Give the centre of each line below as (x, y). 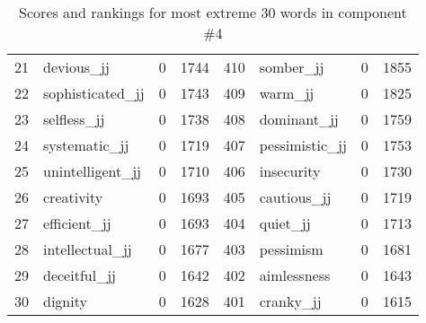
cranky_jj (290, 301)
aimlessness (295, 275)
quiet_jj (285, 223)
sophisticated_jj (94, 93)
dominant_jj (299, 119)
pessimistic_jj (303, 145)
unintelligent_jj (92, 171)
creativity (73, 197)
